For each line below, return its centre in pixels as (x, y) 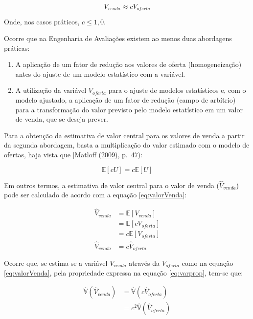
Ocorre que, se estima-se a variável (56, 263)
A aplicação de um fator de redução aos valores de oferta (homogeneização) (128, 64)
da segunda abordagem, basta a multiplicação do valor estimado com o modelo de (127, 145)
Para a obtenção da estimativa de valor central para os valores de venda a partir (124, 135)
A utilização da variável (51, 90)
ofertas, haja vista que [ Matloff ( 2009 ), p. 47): (73, 154)
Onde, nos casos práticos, (42, 22)
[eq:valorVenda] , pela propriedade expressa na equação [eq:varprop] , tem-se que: (124, 272)
